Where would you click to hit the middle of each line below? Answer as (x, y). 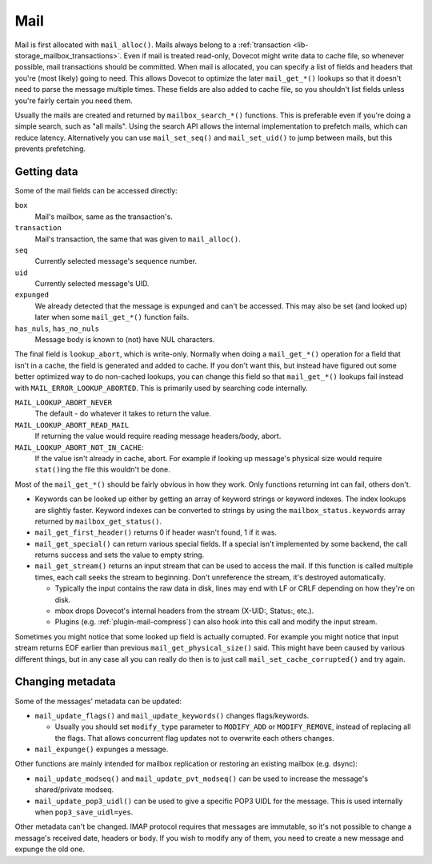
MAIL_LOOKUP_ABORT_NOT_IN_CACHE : (79, 447)
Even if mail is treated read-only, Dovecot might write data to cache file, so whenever (264, 55)
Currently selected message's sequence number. (116, 261)
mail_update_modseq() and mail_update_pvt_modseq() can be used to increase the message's (201, 778)
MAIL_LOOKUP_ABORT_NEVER (63, 402)
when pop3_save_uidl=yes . (84, 812)
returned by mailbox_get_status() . (98, 521)
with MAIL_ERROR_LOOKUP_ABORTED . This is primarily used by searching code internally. (161, 388)
